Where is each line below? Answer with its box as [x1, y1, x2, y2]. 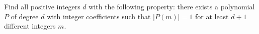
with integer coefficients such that [47, 11, 151, 21]
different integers [4, 21, 56, 31]
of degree [11, 11, 39, 21]
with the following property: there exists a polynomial [89, 1, 255, 11]
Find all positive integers [4, 1, 80, 11]
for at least [195, 11, 229, 21]
